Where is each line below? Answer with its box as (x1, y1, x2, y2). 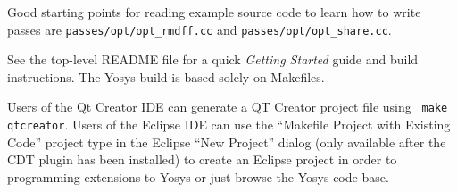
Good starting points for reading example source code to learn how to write (7, 3, 421, 21)
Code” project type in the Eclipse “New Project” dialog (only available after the (7, 132, 446, 151)
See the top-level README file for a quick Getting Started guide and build (7, 50, 419, 69)
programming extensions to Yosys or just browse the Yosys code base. (7, 167, 389, 186)
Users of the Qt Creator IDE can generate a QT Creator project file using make (7, 97, 448, 116)
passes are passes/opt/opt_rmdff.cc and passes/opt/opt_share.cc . (7, 20, 392, 38)
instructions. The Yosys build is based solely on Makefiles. (7, 67, 325, 86)
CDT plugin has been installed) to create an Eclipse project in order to (7, 150, 397, 169)
